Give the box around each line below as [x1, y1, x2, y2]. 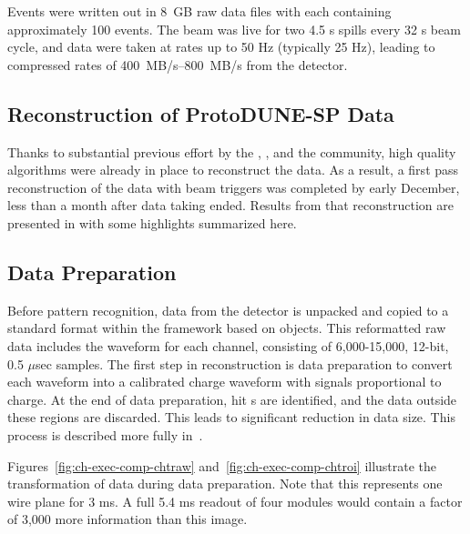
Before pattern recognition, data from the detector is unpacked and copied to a [7, 300, 449, 319]
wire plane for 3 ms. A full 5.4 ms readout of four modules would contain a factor [7, 491, 463, 510]
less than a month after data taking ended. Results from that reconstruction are [7, 196, 454, 215]
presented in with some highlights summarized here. [7, 213, 297, 232]
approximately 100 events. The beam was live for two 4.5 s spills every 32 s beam [7, 19, 461, 38]
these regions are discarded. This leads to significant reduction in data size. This [7, 408, 455, 427]
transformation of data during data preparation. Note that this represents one [7, 474, 443, 493]
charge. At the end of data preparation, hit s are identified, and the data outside [7, 389, 457, 408]
